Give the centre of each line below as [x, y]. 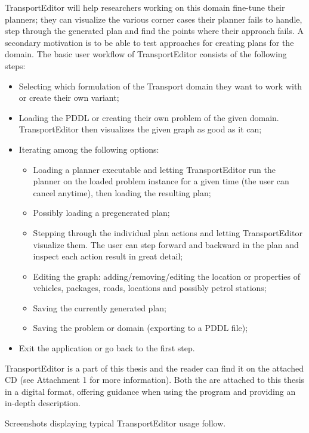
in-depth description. [43, 403]
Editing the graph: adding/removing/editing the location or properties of [166, 276]
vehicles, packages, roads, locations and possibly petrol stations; [150, 288]
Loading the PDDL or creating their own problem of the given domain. [149, 117]
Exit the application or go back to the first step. [107, 348]
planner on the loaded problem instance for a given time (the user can [161, 181]
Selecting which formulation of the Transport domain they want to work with [160, 86]
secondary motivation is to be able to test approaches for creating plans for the [149, 42]
